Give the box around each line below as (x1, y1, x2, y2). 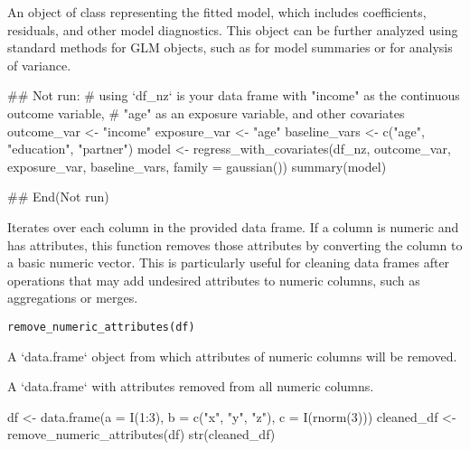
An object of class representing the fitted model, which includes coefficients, (7, 3, 427, 21)
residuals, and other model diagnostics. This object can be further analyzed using (7, 20, 458, 39)
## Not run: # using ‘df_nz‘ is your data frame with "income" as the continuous (7, 86, 460, 105)
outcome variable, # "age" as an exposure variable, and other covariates (7, 103, 405, 122)
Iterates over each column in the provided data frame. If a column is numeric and (7, 217, 459, 236)
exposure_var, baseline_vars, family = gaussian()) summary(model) (7, 156, 387, 175)
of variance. (7, 55, 71, 74)
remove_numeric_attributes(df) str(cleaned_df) (7, 425, 276, 444)
